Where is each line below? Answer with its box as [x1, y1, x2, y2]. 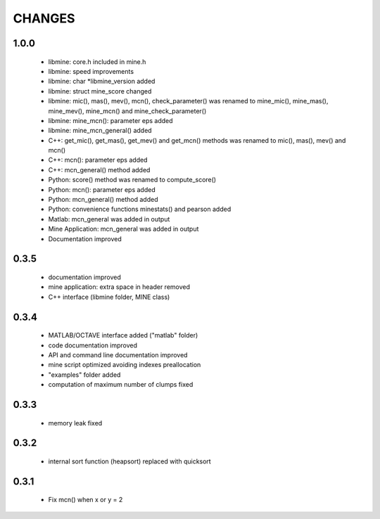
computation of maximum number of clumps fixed [48, 380, 194, 389]
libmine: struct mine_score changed [48, 86, 152, 95]
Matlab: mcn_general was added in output [48, 214, 170, 223]
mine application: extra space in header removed [48, 283, 190, 291]
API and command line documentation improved [48, 350, 188, 359]
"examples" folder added [48, 370, 121, 379]
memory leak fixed [48, 418, 103, 427]
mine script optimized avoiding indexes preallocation [48, 361, 201, 369]
